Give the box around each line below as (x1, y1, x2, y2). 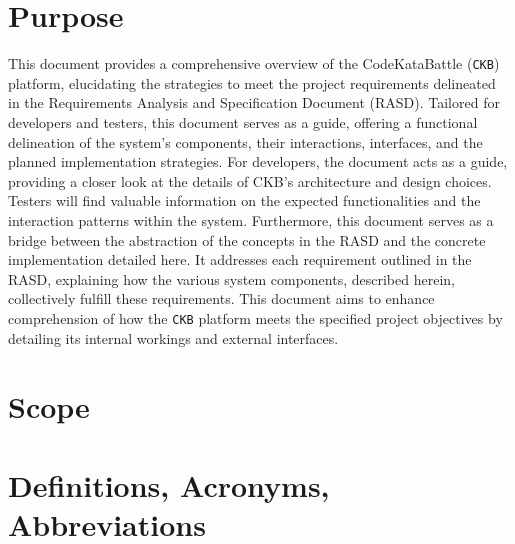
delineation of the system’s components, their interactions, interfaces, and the (8, 131, 483, 152)
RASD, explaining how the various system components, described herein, (8, 268, 455, 289)
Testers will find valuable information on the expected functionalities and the (8, 190, 481, 211)
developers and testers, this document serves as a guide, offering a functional (8, 111, 478, 132)
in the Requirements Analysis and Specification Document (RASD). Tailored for (8, 92, 500, 113)
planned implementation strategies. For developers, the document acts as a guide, (8, 151, 508, 172)
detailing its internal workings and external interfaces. (8, 327, 339, 348)
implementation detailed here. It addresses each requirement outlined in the (8, 249, 472, 270)
